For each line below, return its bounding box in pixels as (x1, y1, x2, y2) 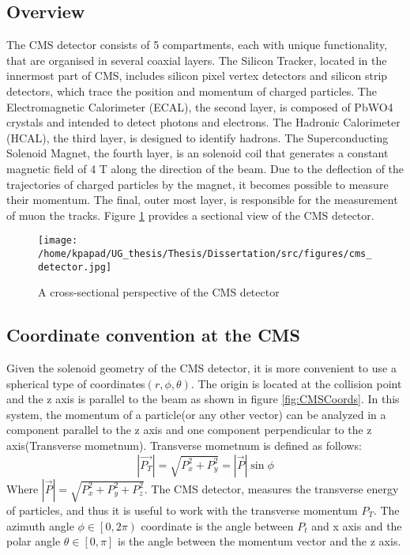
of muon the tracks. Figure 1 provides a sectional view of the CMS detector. (6, 206, 374, 223)
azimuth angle (6, 517, 74, 534)
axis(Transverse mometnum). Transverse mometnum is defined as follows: (6, 437, 362, 454)
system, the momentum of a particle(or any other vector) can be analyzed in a (6, 406, 386, 422)
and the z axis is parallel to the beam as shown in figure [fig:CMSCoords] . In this (6, 391, 400, 407)
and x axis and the (311, 517, 402, 534)
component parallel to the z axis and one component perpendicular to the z (6, 421, 372, 438)
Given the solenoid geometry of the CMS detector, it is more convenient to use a (6, 360, 397, 376)
